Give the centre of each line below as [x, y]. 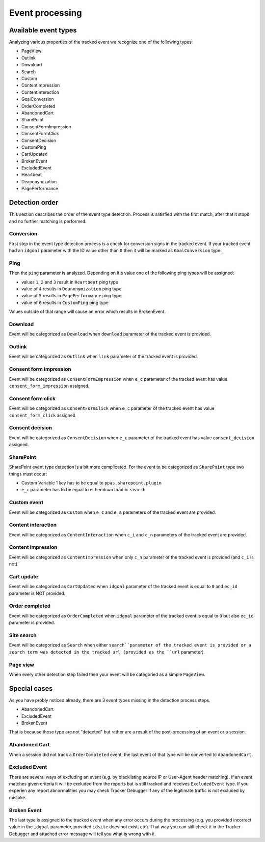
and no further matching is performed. [48, 221]
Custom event [26, 503]
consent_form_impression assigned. [49, 386]
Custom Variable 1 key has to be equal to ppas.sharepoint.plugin [92, 483]
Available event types [43, 30]
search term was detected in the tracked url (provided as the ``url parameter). [107, 652]
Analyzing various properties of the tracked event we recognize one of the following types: [101, 42]
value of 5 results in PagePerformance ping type [71, 296]
